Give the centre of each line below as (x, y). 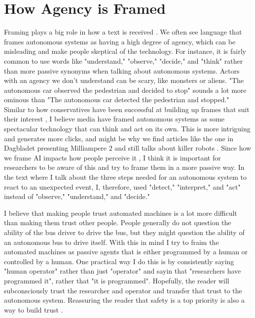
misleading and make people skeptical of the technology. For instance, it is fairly (125, 51)
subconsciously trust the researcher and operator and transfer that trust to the (123, 290)
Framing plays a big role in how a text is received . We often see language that (123, 32)
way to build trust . (34, 309)
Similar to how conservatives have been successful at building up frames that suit (127, 109)
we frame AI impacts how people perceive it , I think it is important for (112, 157)
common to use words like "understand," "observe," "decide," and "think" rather (124, 60)
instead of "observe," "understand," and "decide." (77, 196)
